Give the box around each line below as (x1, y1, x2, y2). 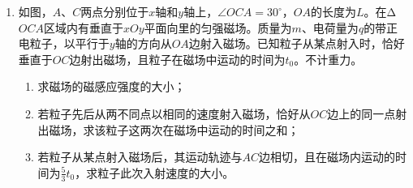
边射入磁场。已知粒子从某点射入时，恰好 (188, 35, 405, 52)
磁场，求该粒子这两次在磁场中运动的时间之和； (49, 121, 299, 138)
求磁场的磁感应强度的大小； (37, 78, 186, 95)
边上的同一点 (327, 105, 396, 122)
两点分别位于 (80, 3, 149, 19)
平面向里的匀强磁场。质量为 (144, 19, 292, 36)
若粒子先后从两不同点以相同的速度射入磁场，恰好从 (37, 105, 311, 122)
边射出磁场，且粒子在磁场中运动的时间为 (69, 50, 286, 67)
